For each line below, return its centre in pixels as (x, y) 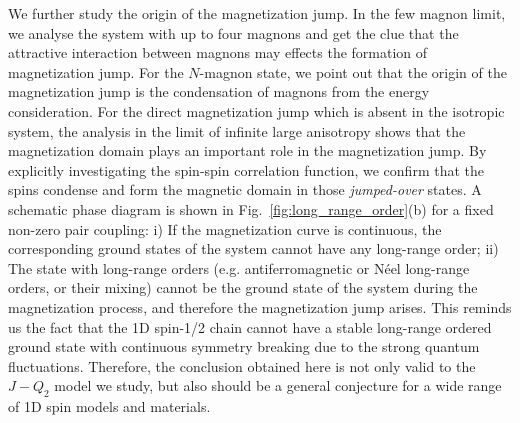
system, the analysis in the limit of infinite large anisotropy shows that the (237, 130)
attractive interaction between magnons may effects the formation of (218, 52)
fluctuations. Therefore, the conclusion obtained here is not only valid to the (242, 365)
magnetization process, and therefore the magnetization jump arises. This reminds (260, 306)
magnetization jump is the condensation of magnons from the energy (219, 91)
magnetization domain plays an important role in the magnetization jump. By (247, 150)
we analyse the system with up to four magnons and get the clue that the (233, 32)
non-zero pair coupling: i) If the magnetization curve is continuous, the (225, 228)
